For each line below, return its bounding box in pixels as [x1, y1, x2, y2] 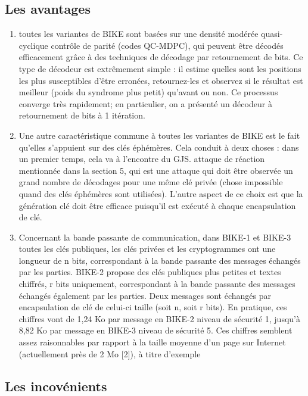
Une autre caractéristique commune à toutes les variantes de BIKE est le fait [18, 129, 300, 141]
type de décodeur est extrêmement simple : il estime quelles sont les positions [18, 62, 301, 74]
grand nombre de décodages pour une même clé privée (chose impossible [18, 176, 283, 188]
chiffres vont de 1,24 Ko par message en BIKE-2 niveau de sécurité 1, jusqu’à [18, 312, 300, 325]
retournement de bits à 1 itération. [18, 109, 145, 121]
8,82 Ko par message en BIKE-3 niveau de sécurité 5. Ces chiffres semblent [18, 324, 293, 336]
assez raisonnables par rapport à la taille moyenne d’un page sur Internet [18, 336, 286, 348]
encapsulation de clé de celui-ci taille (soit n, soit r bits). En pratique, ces [18, 301, 287, 313]
